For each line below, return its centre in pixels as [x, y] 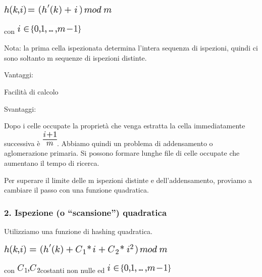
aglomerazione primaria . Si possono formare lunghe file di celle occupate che [122, 153]
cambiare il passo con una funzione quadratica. [76, 190]
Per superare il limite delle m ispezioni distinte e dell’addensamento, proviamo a [128, 180]
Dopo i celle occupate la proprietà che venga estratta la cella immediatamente [125, 126]
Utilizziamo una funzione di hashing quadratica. [78, 231]
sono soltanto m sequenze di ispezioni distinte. [75, 57]
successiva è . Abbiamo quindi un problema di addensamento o [109, 143]
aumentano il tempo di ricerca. [52, 163]
